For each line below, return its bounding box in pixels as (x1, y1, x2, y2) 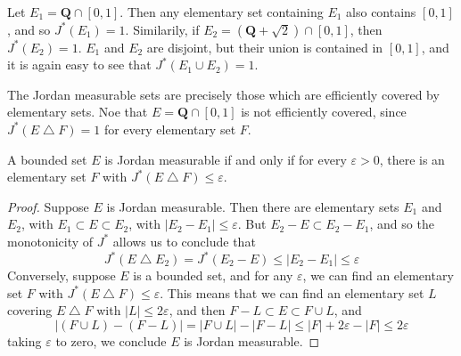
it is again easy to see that (7, 55, 152, 74)
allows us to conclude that (112, 231, 256, 250)
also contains (346, 3, 416, 20)
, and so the (369, 214, 434, 233)
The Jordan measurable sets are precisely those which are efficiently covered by (7, 85, 440, 103)
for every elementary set (103, 119, 236, 138)
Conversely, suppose (7, 266, 116, 285)
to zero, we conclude (55, 331, 167, 350)
